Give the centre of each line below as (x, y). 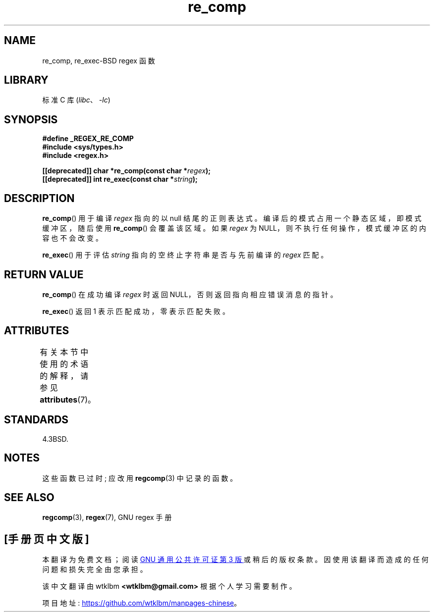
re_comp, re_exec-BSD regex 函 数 (99, 60)
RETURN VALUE (44, 274)
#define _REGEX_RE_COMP (88, 139)
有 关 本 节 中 (64, 352)
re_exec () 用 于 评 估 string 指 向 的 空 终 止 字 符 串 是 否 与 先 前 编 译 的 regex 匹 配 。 (185, 255)
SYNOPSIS (31, 119)
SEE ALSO (29, 497)
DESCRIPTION (39, 198)
